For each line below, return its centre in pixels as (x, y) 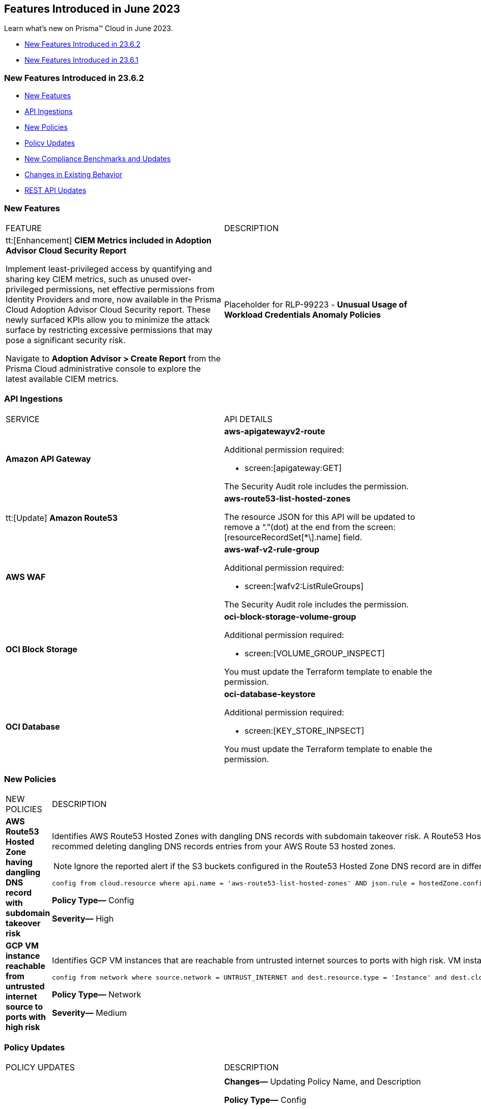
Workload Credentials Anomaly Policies (303, 314)
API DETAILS (248, 419)
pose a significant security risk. (66, 340)
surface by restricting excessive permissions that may (109, 330)
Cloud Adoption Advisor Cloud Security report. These (108, 309)
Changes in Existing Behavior (74, 175)
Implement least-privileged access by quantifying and (109, 269)
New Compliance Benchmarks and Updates (98, 159)
